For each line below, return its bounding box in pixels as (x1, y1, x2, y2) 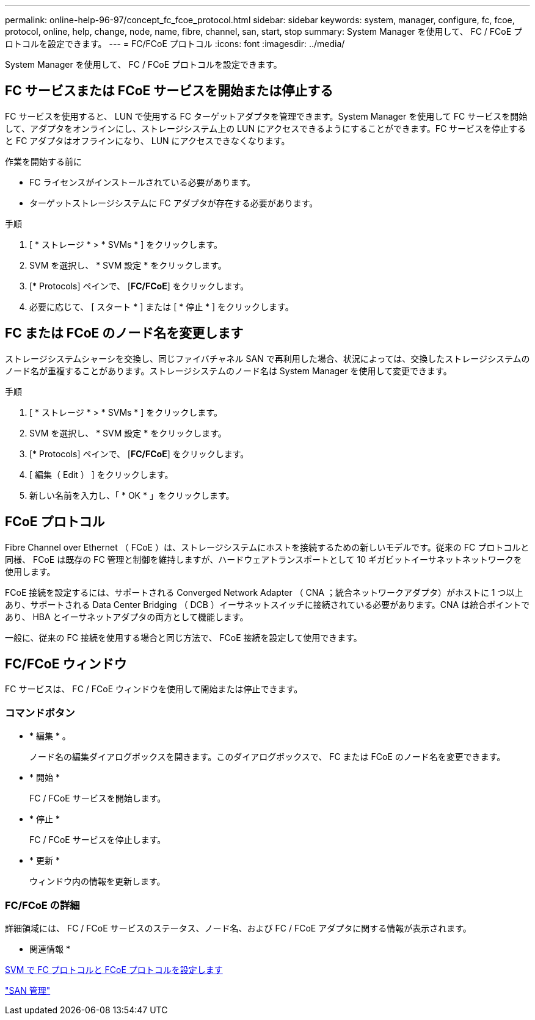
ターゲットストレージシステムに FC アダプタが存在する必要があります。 (29, 197, 318, 208)
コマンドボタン (5, 706, 75, 719)
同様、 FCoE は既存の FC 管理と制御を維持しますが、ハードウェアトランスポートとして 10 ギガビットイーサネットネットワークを (5, 554, 522, 565)
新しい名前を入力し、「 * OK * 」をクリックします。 (29, 490, 235, 501)
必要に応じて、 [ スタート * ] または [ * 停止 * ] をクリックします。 (29, 301, 294, 312)
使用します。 (5, 566, 56, 577)
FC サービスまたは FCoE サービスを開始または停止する (5, 83, 333, 99)
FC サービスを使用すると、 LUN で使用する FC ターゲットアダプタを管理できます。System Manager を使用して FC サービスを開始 (5, 110, 528, 121)
